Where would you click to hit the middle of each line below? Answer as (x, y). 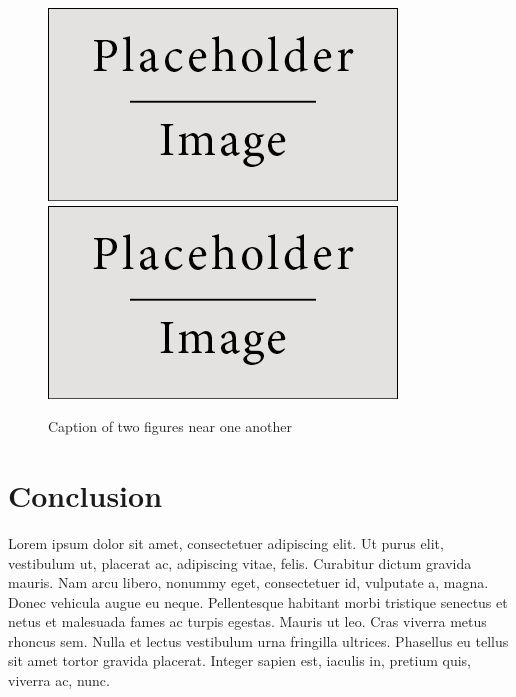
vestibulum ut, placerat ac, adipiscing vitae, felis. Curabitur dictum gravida (240, 562)
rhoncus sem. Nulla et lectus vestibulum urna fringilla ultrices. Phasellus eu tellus (258, 640)
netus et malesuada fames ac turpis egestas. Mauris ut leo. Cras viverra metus (247, 621)
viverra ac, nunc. (59, 680)
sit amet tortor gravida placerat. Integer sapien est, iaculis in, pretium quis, (240, 660)
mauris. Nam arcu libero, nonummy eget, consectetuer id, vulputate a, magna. (248, 582)
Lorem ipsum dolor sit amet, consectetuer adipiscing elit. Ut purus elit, (226, 542)
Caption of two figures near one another (170, 426)
